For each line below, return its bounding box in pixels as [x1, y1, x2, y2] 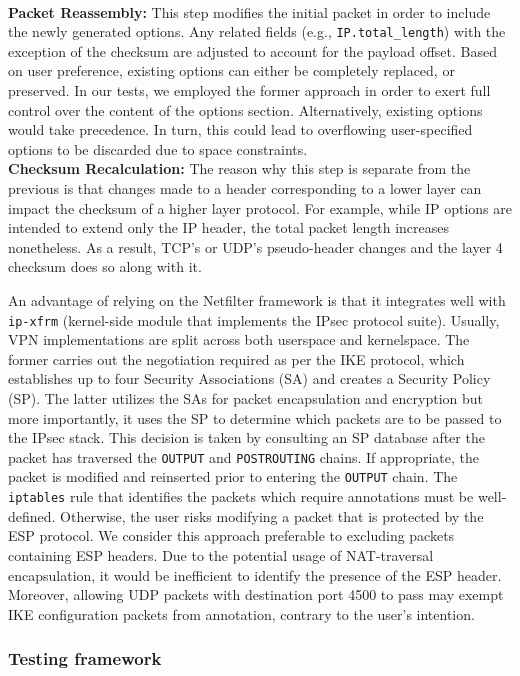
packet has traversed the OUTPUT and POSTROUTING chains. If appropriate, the [8, 446, 479, 467]
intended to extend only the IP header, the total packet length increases [8, 217, 450, 238]
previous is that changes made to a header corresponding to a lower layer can [8, 178, 482, 198]
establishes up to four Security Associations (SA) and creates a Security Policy [8, 368, 491, 389]
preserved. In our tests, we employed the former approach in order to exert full [8, 80, 491, 101]
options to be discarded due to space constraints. [8, 138, 308, 159]
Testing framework [8, 646, 162, 671]
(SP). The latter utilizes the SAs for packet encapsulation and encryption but [8, 388, 484, 408]
